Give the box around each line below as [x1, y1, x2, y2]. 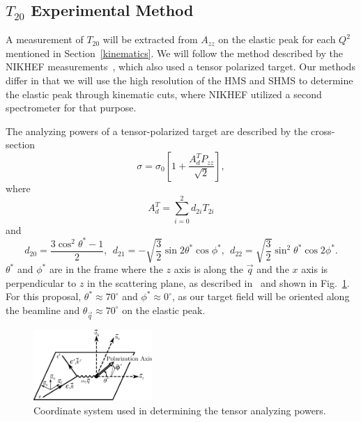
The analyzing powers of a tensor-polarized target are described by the [6, 123, 308, 138]
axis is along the [174, 262, 244, 276]
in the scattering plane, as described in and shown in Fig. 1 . [87, 275, 350, 290]
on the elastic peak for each [218, 32, 336, 47]
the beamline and [6, 302, 80, 317]
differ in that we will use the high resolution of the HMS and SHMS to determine [6, 72, 353, 87]
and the [256, 262, 289, 276]
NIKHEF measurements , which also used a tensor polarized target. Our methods [6, 59, 355, 74]
